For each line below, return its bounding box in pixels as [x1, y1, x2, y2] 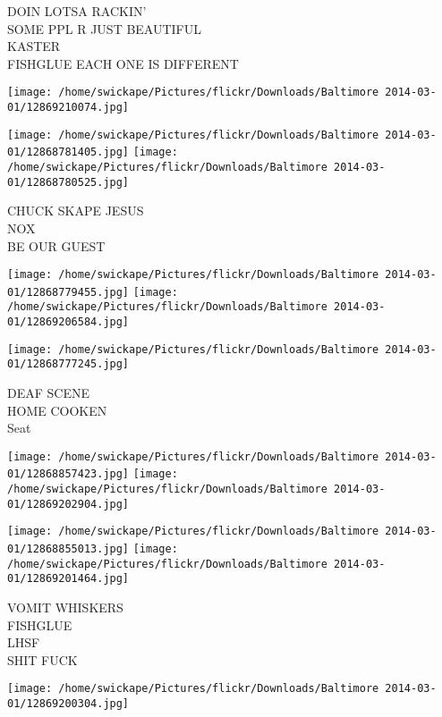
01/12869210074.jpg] [7, 101, 130, 114]
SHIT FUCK [7, 650, 78, 669]
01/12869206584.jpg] [7, 316, 130, 329]
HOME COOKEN [7, 401, 107, 419]
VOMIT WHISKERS [7, 598, 123, 617]
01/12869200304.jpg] [7, 697, 130, 711]
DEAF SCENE [7, 384, 89, 402]
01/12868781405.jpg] [7, 146, 130, 159]
